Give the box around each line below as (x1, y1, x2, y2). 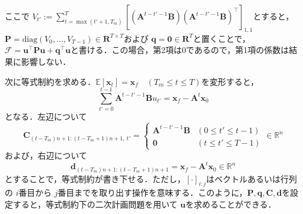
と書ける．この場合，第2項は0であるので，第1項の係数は (70, 44, 289, 56)
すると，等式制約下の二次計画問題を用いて (12, 197, 178, 210)
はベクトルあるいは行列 (206, 172, 297, 185)
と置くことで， (193, 32, 251, 44)
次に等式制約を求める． (5, 75, 95, 87)
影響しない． (21, 55, 71, 67)
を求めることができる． (185, 197, 276, 210)
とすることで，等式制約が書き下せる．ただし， (5, 172, 186, 185)
